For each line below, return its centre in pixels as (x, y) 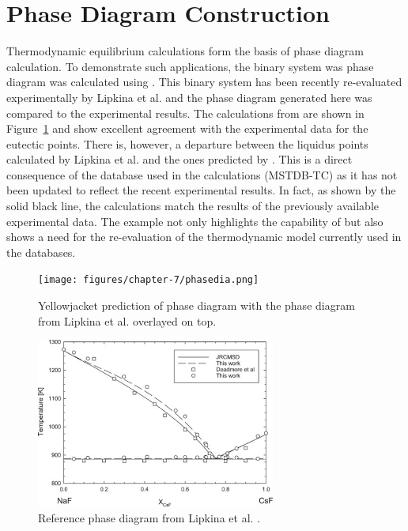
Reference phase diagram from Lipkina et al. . (149, 517)
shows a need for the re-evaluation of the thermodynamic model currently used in (204, 237)
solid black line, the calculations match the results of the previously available (193, 206)
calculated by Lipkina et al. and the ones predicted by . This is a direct (179, 159)
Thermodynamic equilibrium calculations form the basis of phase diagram (185, 51)
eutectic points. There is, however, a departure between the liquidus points (187, 143)
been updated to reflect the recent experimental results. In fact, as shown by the (201, 190)
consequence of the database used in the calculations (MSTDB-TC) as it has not (202, 174)
